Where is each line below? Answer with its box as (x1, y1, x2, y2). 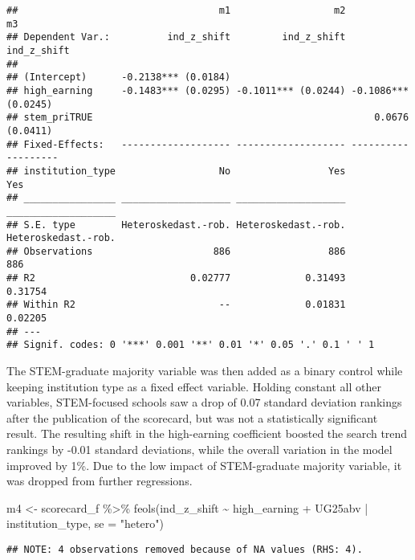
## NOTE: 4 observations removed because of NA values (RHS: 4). (6, 544, 363, 555)
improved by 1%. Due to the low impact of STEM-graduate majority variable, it (6, 456, 402, 473)
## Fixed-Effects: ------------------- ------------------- (6, 138, 346, 150)
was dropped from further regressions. (6, 472, 193, 489)
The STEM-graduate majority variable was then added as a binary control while (6, 362, 403, 379)
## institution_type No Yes (6, 165, 346, 177)
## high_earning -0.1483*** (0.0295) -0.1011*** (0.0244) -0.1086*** (6, 84, 409, 96)
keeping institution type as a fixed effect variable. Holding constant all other (6, 378, 381, 394)
